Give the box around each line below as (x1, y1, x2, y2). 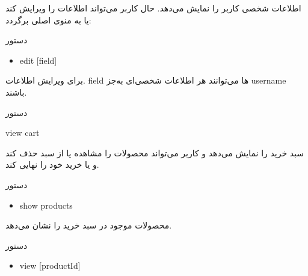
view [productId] (19, 259, 81, 272)
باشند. (5, 85, 27, 98)
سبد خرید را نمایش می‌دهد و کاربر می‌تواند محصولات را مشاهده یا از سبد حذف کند (5, 146, 304, 159)
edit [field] (19, 54, 57, 66)
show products (19, 198, 73, 211)
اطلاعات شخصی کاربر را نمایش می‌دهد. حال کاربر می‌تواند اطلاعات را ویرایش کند (5, 2, 301, 14)
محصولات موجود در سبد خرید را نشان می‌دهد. (5, 219, 172, 232)
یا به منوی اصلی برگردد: (5, 13, 91, 26)
